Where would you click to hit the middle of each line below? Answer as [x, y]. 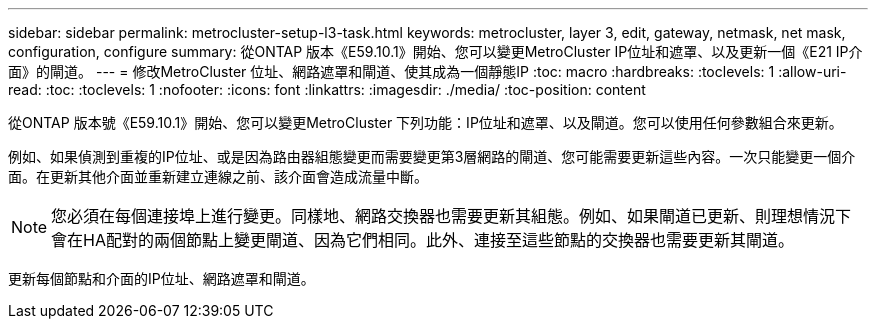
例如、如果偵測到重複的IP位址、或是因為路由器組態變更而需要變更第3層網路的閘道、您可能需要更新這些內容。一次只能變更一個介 [432, 156]
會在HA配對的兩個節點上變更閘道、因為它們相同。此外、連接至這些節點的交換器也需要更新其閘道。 [422, 240]
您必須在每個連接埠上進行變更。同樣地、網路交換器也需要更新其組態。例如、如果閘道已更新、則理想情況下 [451, 216]
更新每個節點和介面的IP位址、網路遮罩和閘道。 [161, 278]
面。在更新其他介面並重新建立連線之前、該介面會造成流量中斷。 [218, 176]
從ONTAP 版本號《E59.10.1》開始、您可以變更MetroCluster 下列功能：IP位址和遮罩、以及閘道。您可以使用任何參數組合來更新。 [425, 122]
